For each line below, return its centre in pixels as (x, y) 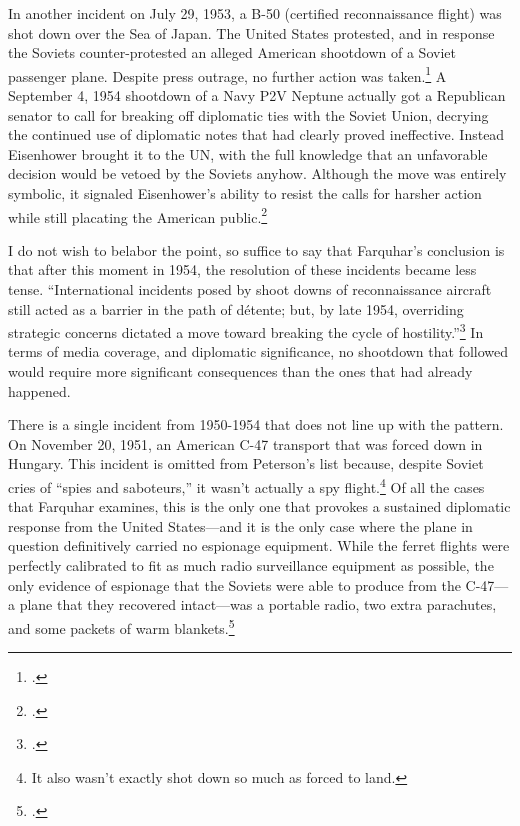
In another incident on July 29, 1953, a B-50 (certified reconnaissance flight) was (255, 13)
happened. (39, 390)
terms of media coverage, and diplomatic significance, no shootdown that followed (258, 351)
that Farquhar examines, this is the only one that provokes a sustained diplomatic (259, 506)
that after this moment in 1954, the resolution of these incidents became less (242, 269)
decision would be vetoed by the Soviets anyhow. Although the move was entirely (257, 173)
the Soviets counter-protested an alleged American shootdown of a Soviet (232, 52)
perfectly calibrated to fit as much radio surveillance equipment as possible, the (251, 565)
